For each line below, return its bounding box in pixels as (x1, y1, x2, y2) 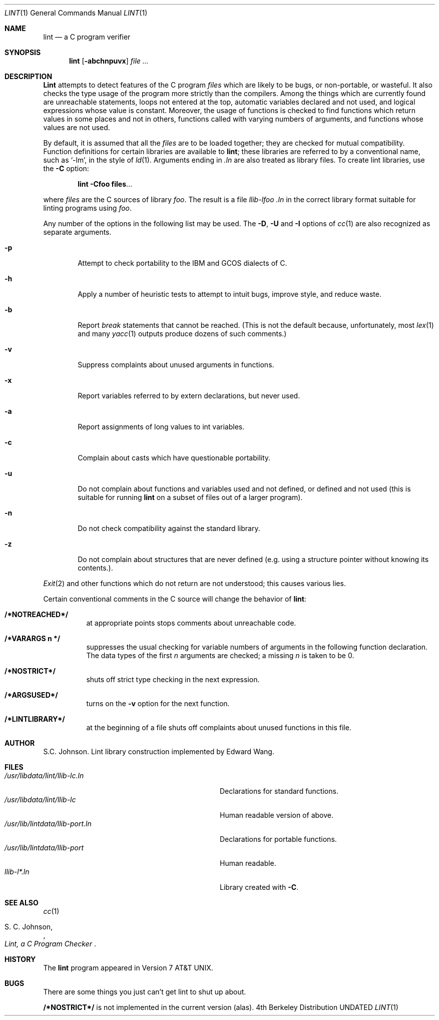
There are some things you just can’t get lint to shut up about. (43, 987, 246, 996)
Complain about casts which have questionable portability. (78, 453, 271, 462)
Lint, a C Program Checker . (5, 939, 96, 948)
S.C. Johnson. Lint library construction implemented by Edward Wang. (43, 747, 274, 756)
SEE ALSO (5, 898, 39, 907)
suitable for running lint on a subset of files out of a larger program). (78, 493, 303, 501)
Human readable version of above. (220, 811, 333, 819)
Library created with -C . (220, 883, 299, 891)
